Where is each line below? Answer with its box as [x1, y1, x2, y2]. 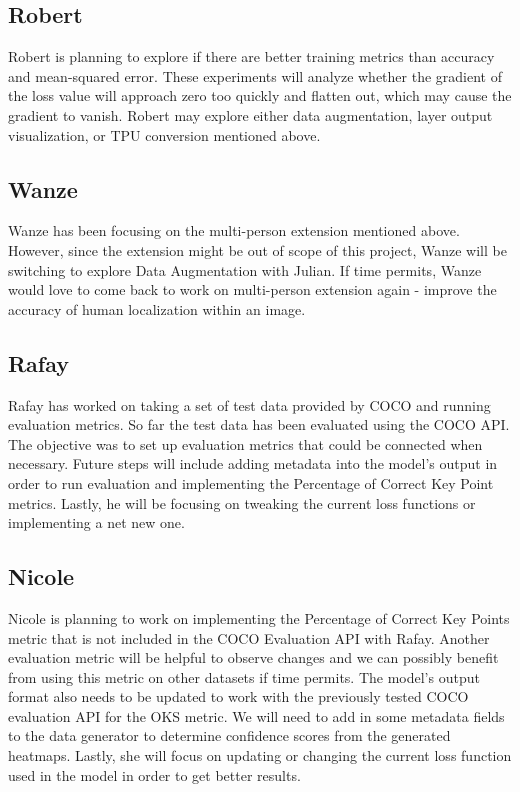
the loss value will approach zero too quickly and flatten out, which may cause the [8, 85, 512, 106]
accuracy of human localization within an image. [8, 298, 306, 319]
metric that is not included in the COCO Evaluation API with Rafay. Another [8, 627, 490, 648]
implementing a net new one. [8, 512, 185, 533]
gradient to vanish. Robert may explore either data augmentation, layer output [8, 104, 493, 125]
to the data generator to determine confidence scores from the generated [8, 725, 451, 746]
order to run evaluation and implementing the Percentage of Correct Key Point [8, 472, 494, 493]
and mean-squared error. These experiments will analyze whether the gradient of [8, 65, 502, 86]
